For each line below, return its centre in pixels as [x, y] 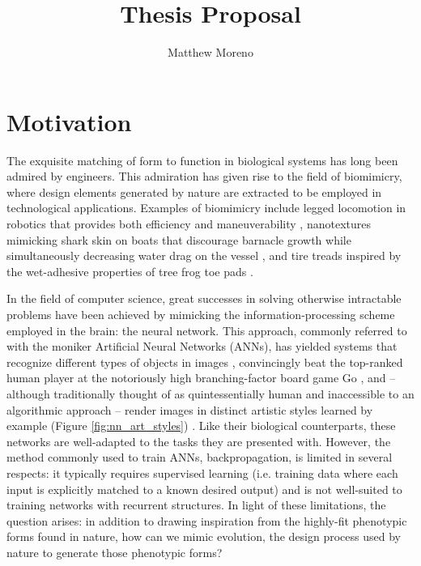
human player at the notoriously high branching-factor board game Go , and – [201, 378]
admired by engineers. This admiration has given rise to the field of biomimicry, [204, 176]
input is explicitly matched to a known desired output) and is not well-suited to [204, 489]
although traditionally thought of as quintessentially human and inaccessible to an [210, 393]
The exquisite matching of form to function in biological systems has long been [202, 160]
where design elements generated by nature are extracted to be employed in [194, 192]
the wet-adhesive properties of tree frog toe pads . [130, 271]
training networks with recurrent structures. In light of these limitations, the [196, 505]
